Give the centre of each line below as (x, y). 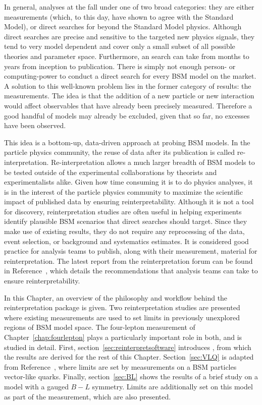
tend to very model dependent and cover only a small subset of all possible (120, 46)
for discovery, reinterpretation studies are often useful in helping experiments (123, 211)
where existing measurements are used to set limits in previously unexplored (122, 317)
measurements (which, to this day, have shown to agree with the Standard (119, 16)
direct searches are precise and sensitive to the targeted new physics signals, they (129, 36)
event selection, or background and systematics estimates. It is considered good (126, 241)
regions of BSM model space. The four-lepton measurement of (100, 327)
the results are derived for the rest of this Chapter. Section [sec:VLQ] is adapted (129, 357)
